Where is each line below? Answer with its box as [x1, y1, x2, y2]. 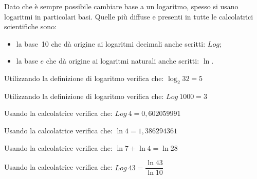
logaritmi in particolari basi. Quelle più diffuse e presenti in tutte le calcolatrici [4, 11, 253, 22]
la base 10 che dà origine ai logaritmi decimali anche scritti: [16, 38, 206, 49]
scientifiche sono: [4, 21, 57, 32]
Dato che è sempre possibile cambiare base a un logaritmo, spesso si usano [4, 1, 238, 11]
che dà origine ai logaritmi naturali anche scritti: [46, 55, 199, 66]
